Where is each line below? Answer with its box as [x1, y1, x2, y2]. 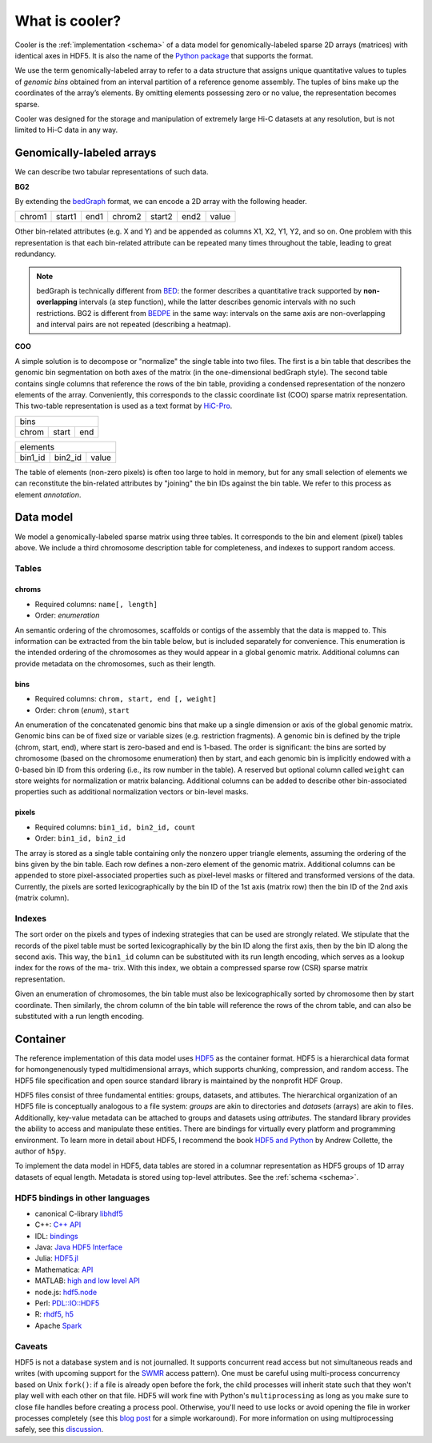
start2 [150, 211, 174, 222]
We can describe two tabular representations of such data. [14, 167, 209, 177]
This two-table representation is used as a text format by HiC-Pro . [14, 401, 233, 411]
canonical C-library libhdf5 [34, 1209, 123, 1218]
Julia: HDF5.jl [34, 1253, 79, 1263]
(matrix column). [14, 893, 70, 903]
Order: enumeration [34, 610, 100, 620]
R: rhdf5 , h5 [34, 1309, 74, 1319]
